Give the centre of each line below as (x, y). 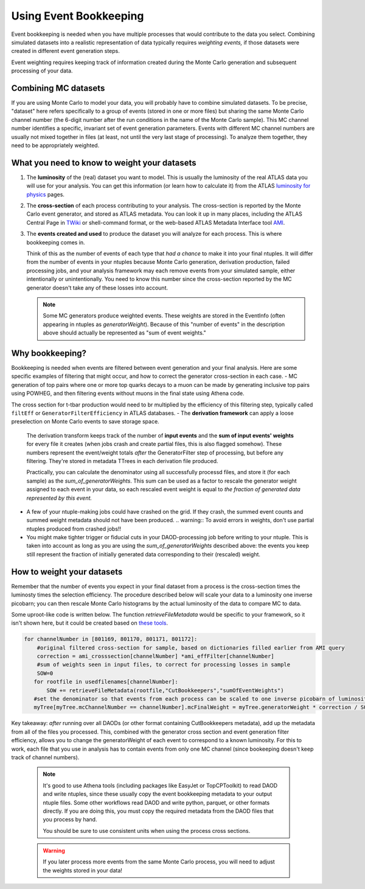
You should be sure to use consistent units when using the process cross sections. (147, 831)
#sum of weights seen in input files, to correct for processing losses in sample (164, 665)
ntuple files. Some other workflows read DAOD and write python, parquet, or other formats (156, 802)
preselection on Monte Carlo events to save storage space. (85, 422)
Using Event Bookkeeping (78, 16)
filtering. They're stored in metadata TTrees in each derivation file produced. (122, 461)
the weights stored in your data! (83, 870)
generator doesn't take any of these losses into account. (97, 288)
